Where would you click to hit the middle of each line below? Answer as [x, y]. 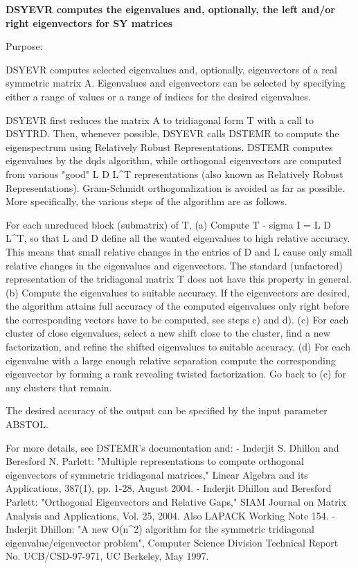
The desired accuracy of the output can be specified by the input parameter [167, 410]
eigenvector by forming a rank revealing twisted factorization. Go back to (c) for [176, 374]
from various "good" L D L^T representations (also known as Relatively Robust [174, 174]
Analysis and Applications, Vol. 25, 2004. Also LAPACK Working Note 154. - [170, 515]
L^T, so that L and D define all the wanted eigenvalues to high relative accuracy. [178, 238]
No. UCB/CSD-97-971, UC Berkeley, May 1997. [107, 556]
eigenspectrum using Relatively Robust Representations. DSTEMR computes [169, 147]
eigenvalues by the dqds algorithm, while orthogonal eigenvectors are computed [173, 160]
